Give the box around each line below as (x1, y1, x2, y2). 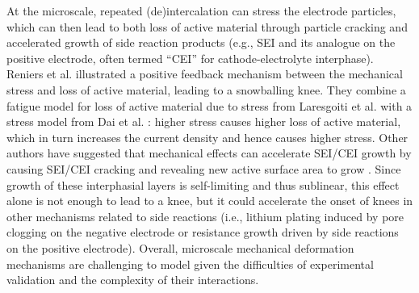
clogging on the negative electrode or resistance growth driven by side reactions (6, 224, 399, 241)
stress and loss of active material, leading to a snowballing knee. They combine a (6, 81, 406, 98)
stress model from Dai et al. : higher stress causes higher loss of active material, (6, 113, 401, 130)
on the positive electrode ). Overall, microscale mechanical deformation (6, 239, 354, 256)
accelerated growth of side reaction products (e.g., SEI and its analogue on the (6, 34, 396, 51)
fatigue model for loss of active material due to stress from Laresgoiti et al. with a (6, 97, 413, 114)
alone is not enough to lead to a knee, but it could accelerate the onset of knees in (6, 192, 413, 209)
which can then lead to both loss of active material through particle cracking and (6, 18, 408, 35)
